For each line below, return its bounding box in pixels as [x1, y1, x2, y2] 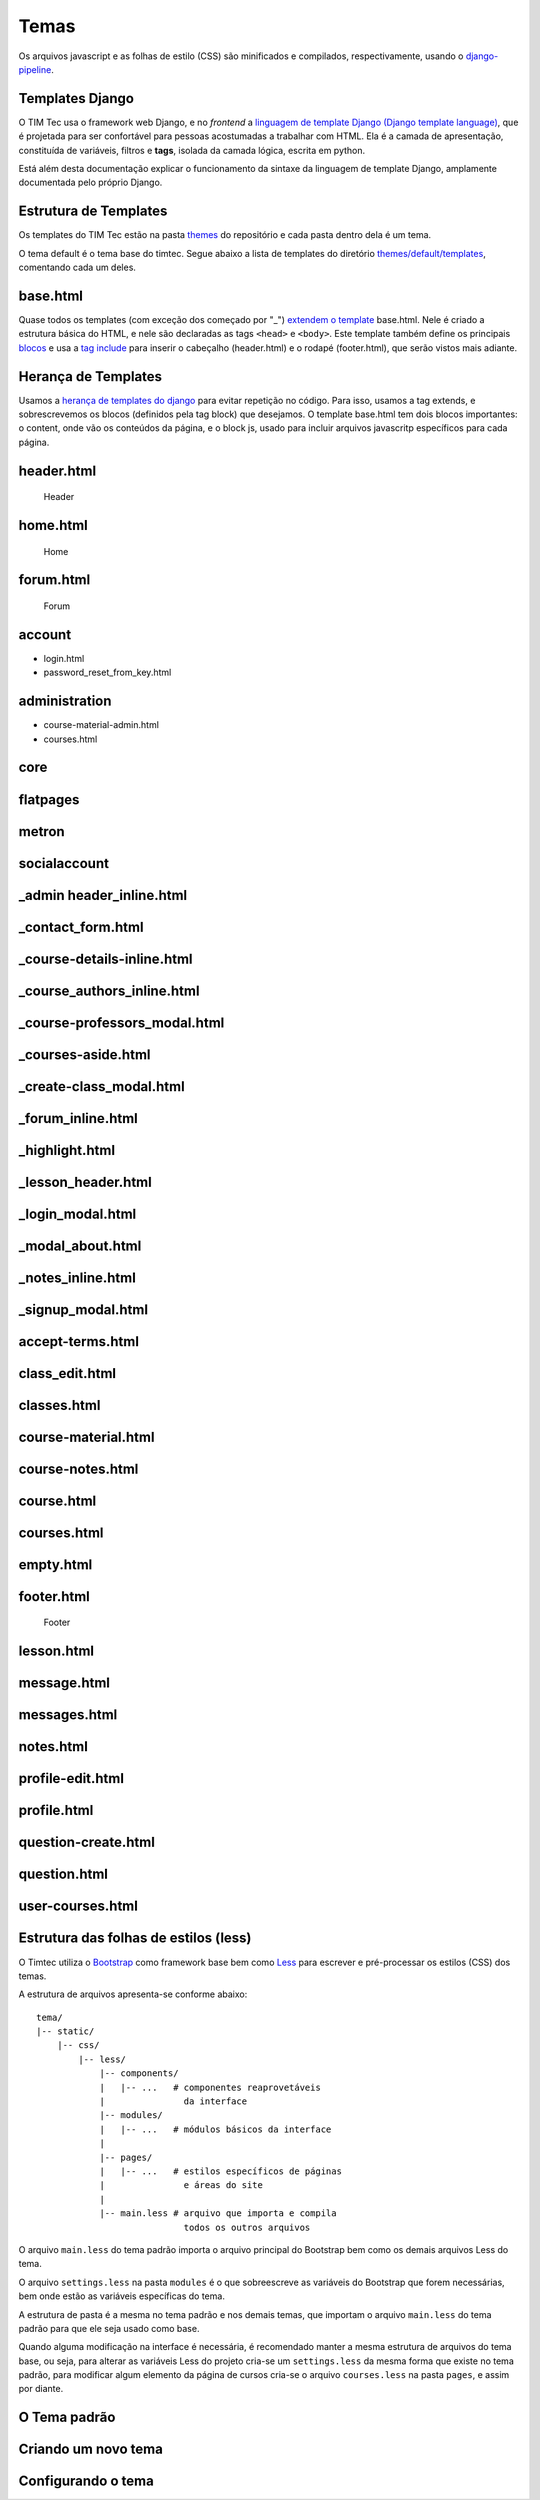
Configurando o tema [18, 2473, 154, 2490]
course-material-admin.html [43, 719, 160, 731]
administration [18, 693, 112, 710]
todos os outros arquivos [183, 2221, 311, 2233]
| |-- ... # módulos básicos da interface [99, 2123, 332, 2135]
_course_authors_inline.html [18, 982, 200, 999]
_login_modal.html [18, 1205, 137, 1222]
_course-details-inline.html [18, 950, 194, 967]
